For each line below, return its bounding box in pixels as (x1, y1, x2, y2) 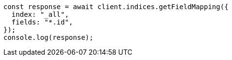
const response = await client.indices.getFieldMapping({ (3, 3, 229, 11)
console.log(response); (3, 34, 94, 41)
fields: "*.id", (11, 18, 73, 26)
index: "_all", (11, 11, 69, 18)
